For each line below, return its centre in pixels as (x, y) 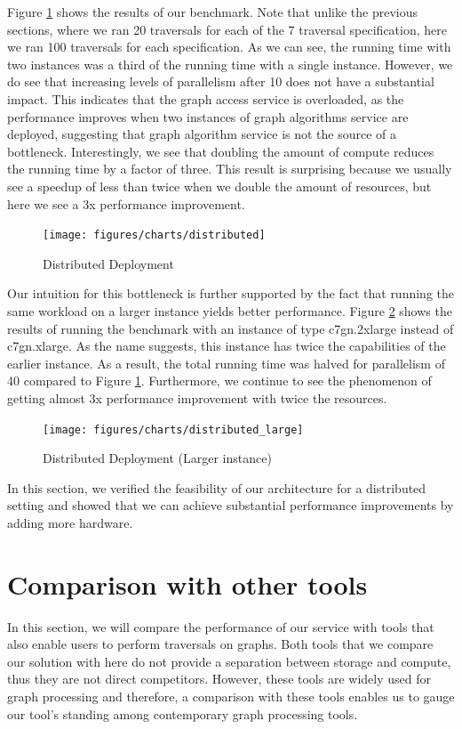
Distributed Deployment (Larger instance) (157, 458)
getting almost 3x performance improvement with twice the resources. (197, 397)
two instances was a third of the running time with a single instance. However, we (230, 64)
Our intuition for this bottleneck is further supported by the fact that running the (231, 293)
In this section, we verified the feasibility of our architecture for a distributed (217, 487)
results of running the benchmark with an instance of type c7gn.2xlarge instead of (231, 328)
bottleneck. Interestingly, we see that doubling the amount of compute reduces (221, 151)
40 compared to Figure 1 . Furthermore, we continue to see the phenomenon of (219, 381)
